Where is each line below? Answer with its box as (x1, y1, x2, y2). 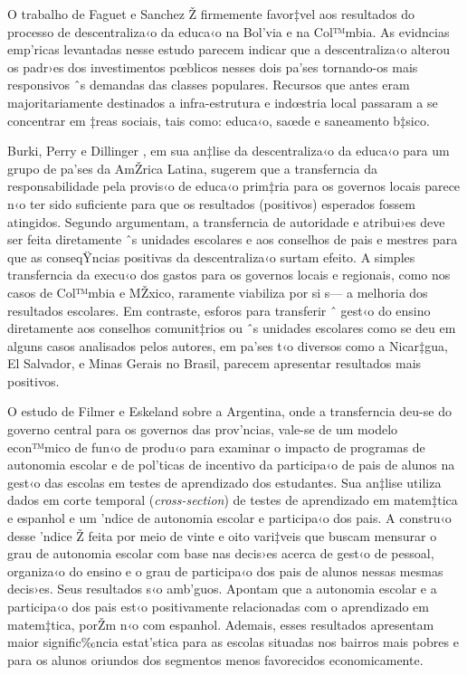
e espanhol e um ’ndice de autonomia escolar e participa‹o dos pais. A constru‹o (7, 509, 452, 528)
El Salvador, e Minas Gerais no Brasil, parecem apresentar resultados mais (7, 354, 422, 373)
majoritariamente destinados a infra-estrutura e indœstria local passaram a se (7, 92, 438, 111)
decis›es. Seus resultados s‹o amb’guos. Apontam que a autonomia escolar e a (7, 579, 437, 598)
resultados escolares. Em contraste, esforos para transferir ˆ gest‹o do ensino (7, 300, 431, 319)
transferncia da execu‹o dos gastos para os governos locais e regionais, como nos (7, 265, 451, 284)
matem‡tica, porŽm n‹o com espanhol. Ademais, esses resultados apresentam (7, 614, 434, 633)
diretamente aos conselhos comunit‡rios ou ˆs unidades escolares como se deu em (7, 318, 456, 337)
